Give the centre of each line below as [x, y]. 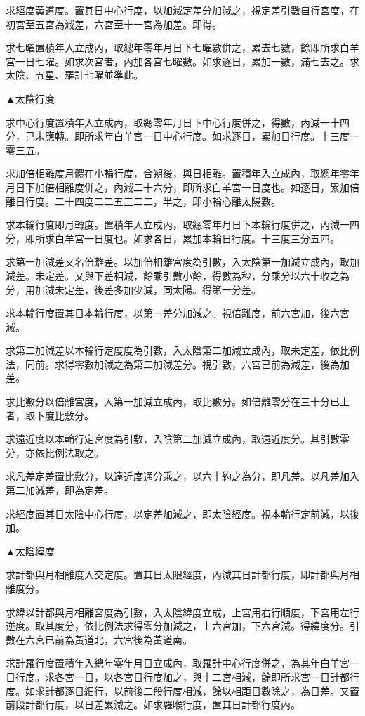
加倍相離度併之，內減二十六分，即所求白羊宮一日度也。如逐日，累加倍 [197, 187]
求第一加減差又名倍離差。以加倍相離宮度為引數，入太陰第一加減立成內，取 [178, 262]
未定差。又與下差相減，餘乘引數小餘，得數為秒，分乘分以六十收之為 [192, 275]
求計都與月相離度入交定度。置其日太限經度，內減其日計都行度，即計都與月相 [182, 574]
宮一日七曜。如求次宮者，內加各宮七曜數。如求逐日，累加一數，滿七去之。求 [182, 61]
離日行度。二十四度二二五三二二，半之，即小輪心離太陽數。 [143, 201]
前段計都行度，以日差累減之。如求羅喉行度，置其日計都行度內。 [153, 704]
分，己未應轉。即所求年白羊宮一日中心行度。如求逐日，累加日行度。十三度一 [182, 136]
